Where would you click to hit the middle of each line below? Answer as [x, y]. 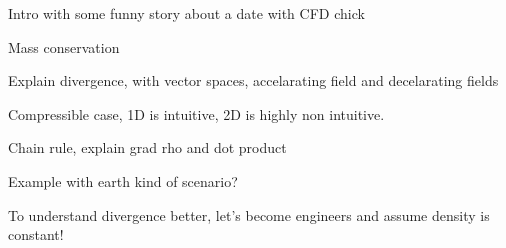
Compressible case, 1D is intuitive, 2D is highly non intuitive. [196, 113]
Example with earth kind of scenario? [123, 180]
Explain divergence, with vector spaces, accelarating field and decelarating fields [253, 80]
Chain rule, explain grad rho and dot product [147, 147]
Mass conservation [64, 46]
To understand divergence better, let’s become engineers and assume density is [249, 214]
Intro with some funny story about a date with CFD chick [186, 13]
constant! [36, 234]
